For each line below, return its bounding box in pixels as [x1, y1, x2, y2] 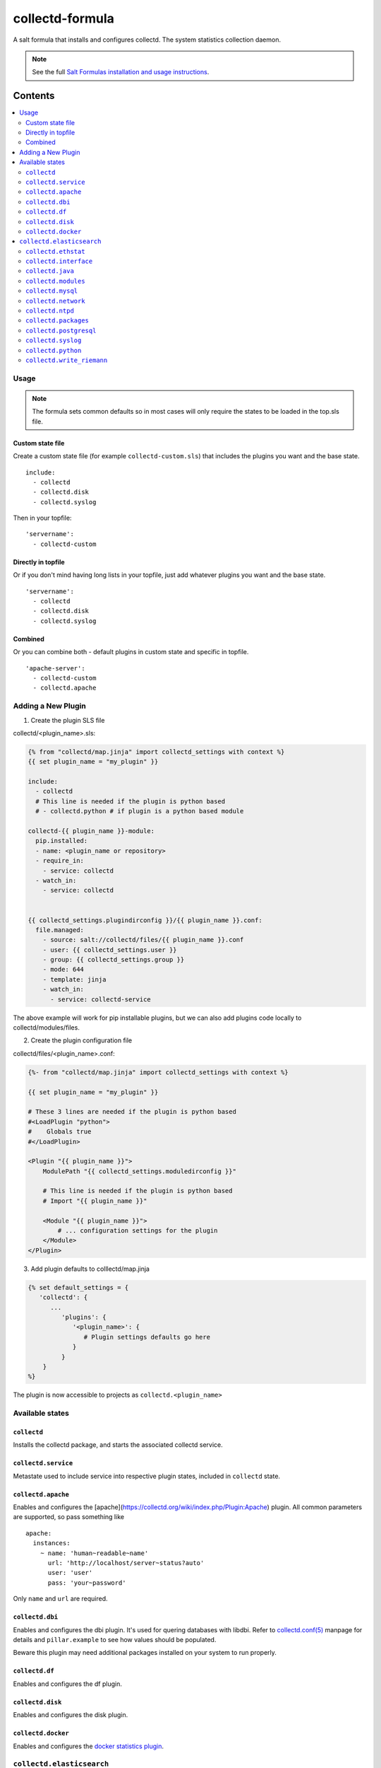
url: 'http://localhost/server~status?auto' [47, 1559, 205, 1566]
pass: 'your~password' [47, 1578, 126, 1587]
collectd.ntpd [25, 307, 74, 315]
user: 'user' [47, 1569, 93, 1577]
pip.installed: [35, 837, 88, 845]
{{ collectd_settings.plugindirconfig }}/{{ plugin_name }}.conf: [28, 916, 262, 924]
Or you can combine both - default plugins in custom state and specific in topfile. [13, 648, 249, 656]
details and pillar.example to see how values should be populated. [13, 1635, 217, 1644]
